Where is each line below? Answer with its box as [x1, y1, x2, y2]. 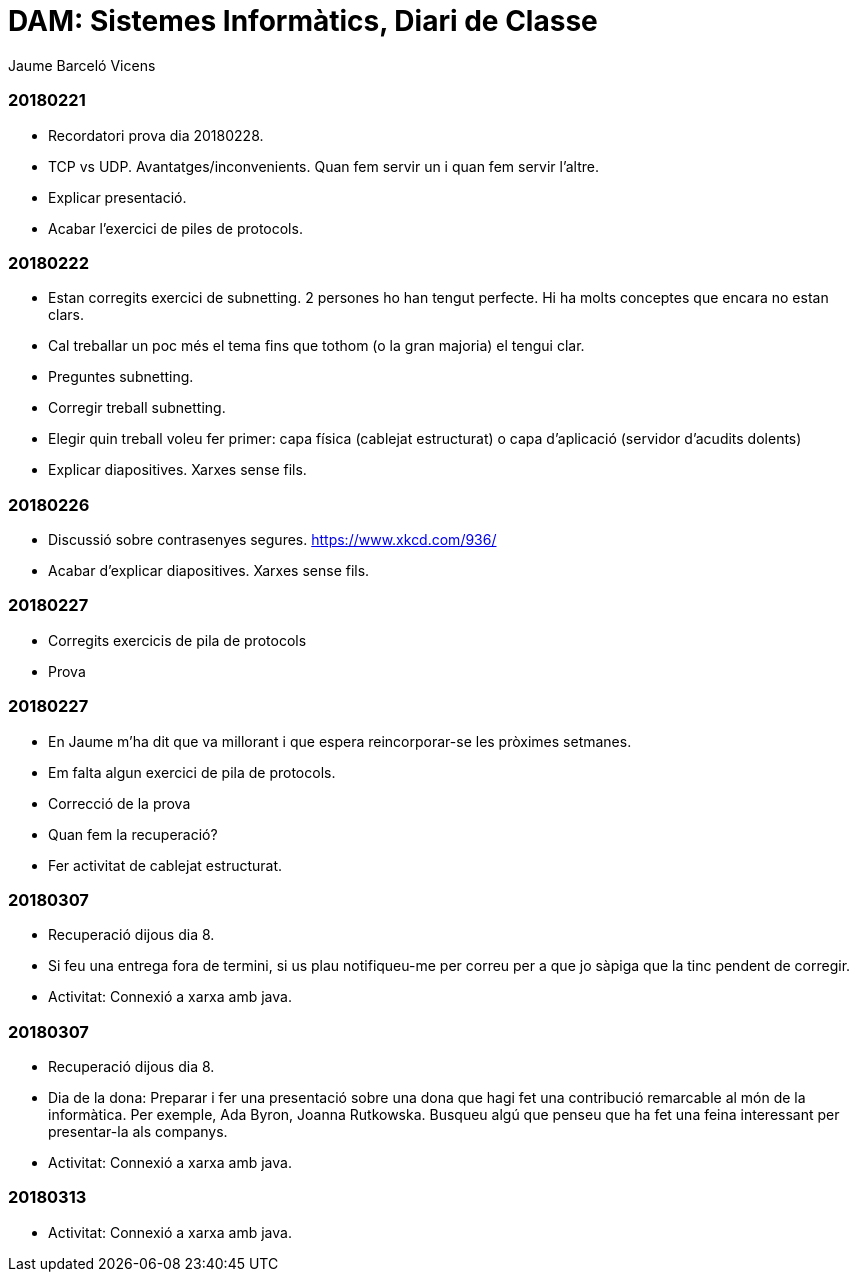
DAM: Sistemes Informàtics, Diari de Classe [8, 4, 598, 38]
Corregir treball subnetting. [48, 399, 226, 417]
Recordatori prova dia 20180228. [48, 126, 264, 144]
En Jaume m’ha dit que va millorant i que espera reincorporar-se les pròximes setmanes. [48, 732, 632, 750]
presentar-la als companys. [48, 1123, 228, 1140]
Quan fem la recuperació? [48, 825, 218, 843]
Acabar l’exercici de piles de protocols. [48, 219, 303, 237]
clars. [48, 306, 84, 324]
